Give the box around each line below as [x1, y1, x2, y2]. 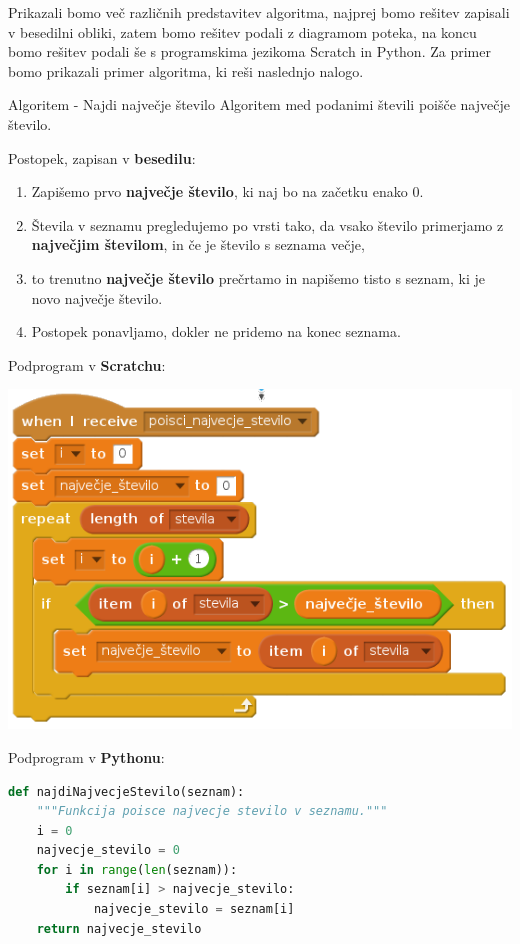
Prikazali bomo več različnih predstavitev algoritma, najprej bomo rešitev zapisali [8, 2, 510, 22]
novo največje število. [31, 287, 163, 308]
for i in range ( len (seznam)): [36, 862, 238, 877]
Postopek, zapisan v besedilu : [8, 147, 196, 168]
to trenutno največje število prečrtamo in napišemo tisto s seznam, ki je [31, 267, 485, 288]
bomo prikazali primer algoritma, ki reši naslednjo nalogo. [8, 60, 364, 81]
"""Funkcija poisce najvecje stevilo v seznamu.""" [36, 804, 388, 819]
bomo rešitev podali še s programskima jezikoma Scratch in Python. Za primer [8, 41, 491, 62]
